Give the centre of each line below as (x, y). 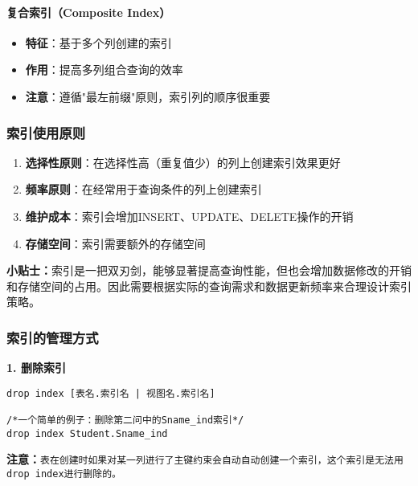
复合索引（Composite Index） (89, 12)
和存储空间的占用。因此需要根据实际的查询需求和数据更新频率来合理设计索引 (209, 286)
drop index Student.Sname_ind (87, 433)
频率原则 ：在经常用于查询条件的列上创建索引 (143, 189)
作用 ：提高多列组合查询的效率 (104, 69)
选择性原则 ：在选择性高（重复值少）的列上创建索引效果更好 (183, 162)
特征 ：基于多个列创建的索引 (98, 42)
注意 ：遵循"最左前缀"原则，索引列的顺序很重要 (148, 96)
